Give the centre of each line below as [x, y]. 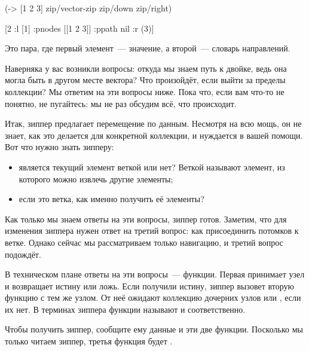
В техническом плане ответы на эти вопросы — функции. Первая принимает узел [155, 274]
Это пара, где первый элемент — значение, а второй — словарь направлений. [148, 48]
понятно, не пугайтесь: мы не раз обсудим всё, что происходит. [121, 103]
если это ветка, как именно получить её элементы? [111, 199]
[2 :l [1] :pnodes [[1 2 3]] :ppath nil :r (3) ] [79, 28]
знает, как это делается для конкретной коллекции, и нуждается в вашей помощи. [154, 135]
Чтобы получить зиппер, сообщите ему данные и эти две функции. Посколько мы [154, 329]
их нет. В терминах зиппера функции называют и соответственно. [125, 309]
